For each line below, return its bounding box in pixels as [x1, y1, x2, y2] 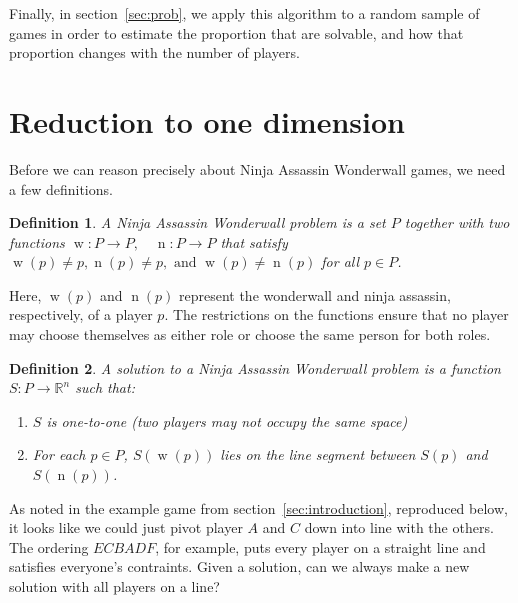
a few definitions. [9, 178, 113, 199]
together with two [404, 212, 510, 233]
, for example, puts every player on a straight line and [155, 536, 486, 557]
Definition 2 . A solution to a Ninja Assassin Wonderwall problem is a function [9, 357, 501, 378]
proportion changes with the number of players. [9, 42, 300, 63]
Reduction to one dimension [9, 100, 405, 141]
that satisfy [220, 231, 288, 252]
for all [321, 251, 360, 272]
